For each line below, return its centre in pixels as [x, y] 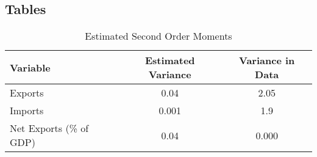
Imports [27, 111]
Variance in [267, 60]
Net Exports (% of [49, 128]
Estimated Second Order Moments [158, 36]
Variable [30, 67]
